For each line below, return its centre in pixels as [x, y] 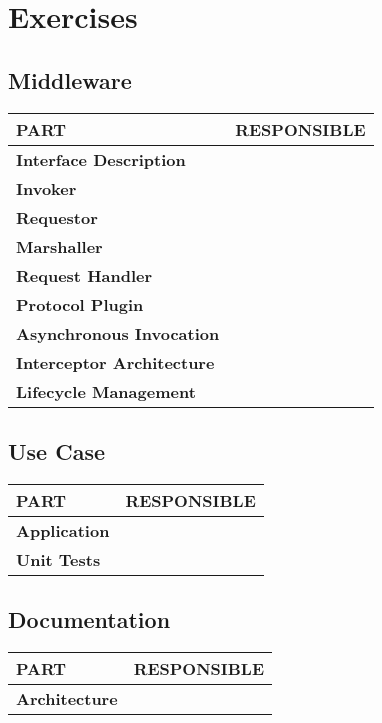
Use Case [57, 450]
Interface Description [101, 159]
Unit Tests [58, 559]
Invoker [46, 188]
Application [63, 530]
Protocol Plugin [80, 304]
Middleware [70, 79]
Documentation [89, 619]
